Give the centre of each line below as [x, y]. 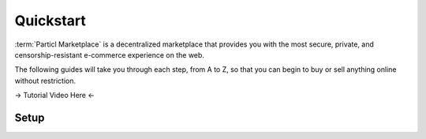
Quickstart [50, 21]
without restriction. [45, 81]
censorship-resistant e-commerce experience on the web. [110, 54]
